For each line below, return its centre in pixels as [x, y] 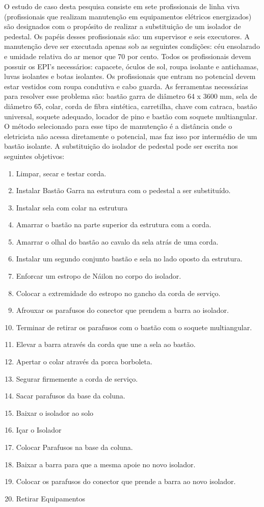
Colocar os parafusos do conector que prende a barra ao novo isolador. [126, 481]
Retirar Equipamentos [50, 498]
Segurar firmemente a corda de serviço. [77, 378]
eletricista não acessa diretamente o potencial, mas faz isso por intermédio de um [131, 136]
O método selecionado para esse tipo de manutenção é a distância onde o [118, 126]
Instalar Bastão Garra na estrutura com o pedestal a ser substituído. [123, 190]
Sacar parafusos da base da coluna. [71, 396]
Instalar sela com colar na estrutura [72, 207]
